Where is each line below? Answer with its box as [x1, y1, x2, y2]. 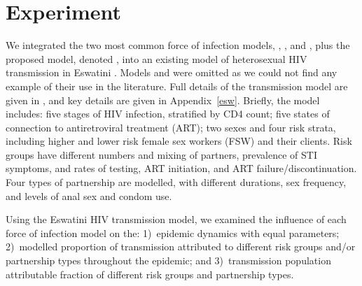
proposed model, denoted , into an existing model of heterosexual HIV [6, 51, 307, 66]
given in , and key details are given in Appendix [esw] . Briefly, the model [6, 92, 320, 107]
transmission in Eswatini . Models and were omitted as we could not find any [6, 65, 337, 80]
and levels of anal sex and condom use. [6, 188, 172, 203]
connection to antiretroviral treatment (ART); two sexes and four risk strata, [6, 120, 336, 134]
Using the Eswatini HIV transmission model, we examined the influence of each [6, 212, 347, 227]
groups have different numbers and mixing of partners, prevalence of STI [6, 147, 317, 162]
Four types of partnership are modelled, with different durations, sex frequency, [6, 175, 347, 190]
